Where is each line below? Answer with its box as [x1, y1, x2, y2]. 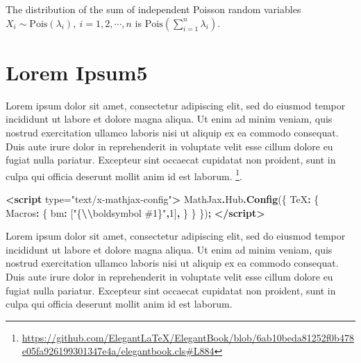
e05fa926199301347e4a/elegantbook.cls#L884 [22, 344, 215, 358]
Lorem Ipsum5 [6, 57, 148, 86]
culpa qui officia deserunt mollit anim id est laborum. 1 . [6, 166, 242, 183]
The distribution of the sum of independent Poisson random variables [6, 2, 301, 16]
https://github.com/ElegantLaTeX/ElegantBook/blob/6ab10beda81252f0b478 [22, 330, 354, 344]
